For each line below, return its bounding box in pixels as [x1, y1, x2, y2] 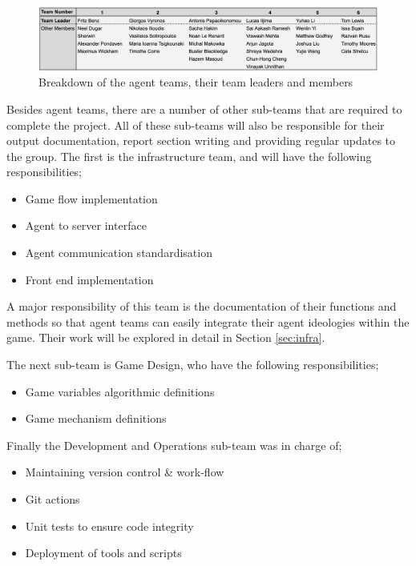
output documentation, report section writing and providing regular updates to [6, 132, 396, 149]
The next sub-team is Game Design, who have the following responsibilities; [6, 356, 379, 373]
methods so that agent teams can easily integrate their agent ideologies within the [6, 313, 410, 330]
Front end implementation [25, 271, 154, 287]
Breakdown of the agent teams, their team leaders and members [38, 74, 353, 90]
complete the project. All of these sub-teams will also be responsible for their [6, 116, 385, 133]
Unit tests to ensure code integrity [25, 517, 194, 534]
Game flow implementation [25, 190, 158, 207]
